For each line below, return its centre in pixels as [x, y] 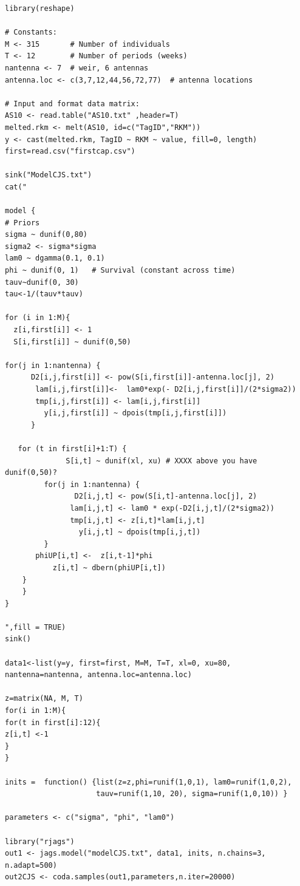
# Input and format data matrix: [72, 104]
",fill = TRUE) [36, 627]
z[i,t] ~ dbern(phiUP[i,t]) [109, 567]
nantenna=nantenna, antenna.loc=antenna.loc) [98, 675]
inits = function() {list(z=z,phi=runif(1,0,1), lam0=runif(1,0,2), [148, 782]
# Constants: [31, 32]
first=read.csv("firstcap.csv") [70, 152]
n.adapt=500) [31, 865]
